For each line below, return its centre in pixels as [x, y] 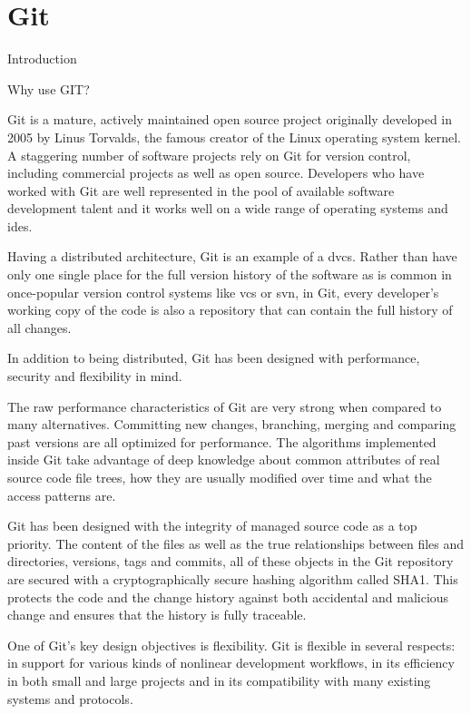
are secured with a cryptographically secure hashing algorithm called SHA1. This [233, 578]
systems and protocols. [70, 698]
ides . [20, 225]
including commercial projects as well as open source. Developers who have [216, 173]
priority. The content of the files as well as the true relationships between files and [236, 543]
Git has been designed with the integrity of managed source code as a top [212, 526]
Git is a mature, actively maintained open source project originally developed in [230, 119]
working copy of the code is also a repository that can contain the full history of [230, 310]
